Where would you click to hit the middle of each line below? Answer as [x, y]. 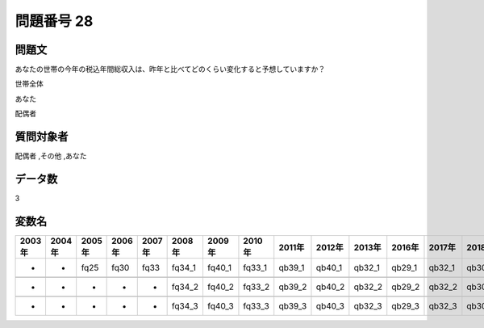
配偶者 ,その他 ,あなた [51, 156]
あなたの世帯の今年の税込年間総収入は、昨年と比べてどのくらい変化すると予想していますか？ [170, 69]
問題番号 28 [54, 21]
